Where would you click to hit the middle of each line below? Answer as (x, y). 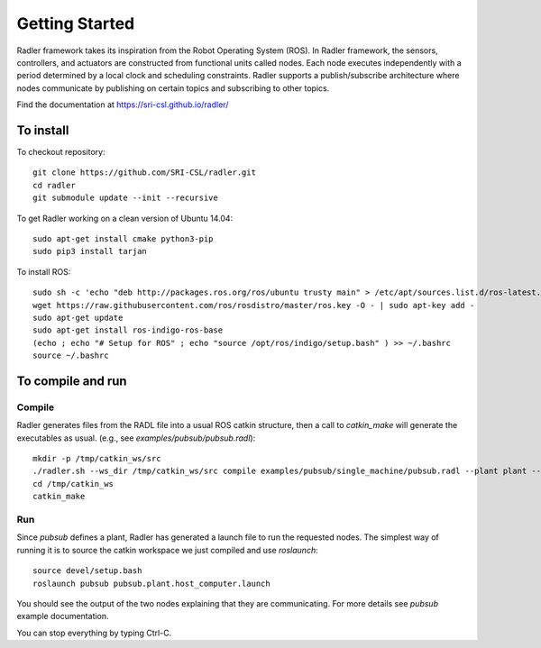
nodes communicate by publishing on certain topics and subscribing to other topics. (173, 88)
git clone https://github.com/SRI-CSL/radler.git (145, 173)
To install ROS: (44, 271)
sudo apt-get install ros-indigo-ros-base (128, 330)
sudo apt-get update (78, 317)
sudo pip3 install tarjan (90, 251)
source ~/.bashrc (71, 356)
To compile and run (72, 381)
